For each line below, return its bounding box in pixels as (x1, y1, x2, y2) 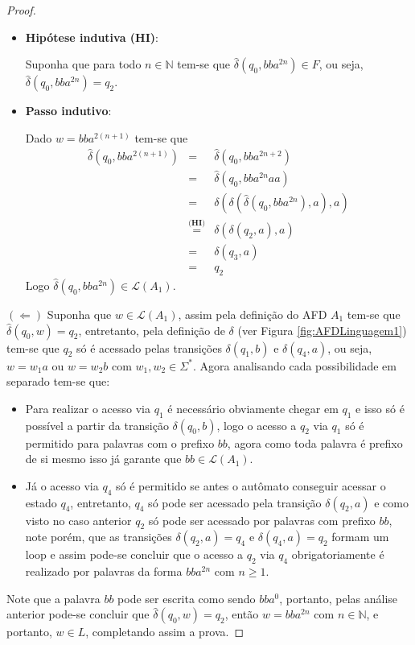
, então (224, 606, 259, 622)
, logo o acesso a (216, 416, 297, 433)
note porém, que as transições (25, 528, 172, 545)
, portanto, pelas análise (279, 589, 398, 606)
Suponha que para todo (25, 56, 142, 72)
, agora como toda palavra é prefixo (227, 434, 403, 451)
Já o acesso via (25, 477, 99, 494)
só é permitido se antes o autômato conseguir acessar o (115, 477, 386, 494)
